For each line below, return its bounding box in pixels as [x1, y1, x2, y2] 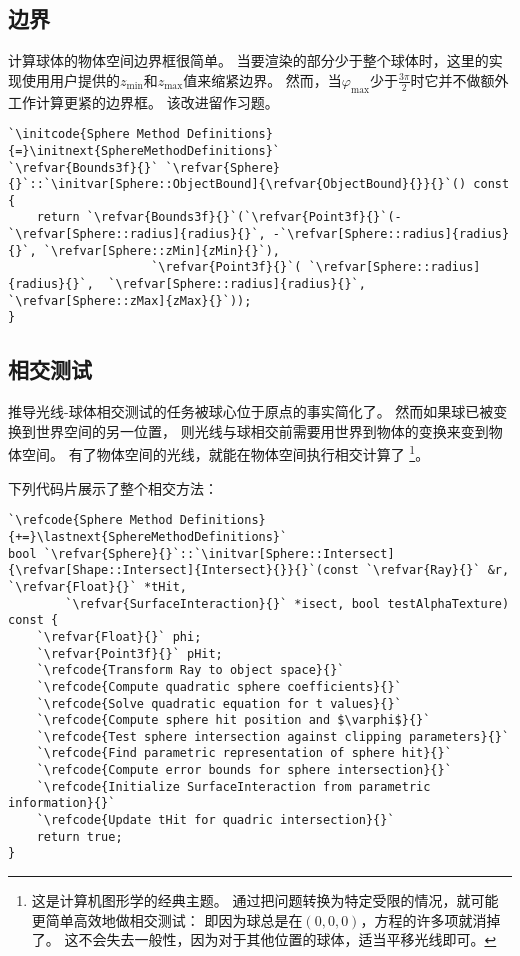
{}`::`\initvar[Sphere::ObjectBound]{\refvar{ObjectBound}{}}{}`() [8, 177, 467, 192]
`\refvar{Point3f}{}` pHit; [36, 646, 223, 661]
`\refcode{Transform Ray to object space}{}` [36, 663, 345, 678]
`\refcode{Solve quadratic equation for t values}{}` [36, 696, 402, 711]
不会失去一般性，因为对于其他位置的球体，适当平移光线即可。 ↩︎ [78, 929, 497, 950]
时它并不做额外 [410, 69, 509, 90]
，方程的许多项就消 [360, 909, 487, 930]
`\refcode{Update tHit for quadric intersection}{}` [36, 813, 395, 828]
